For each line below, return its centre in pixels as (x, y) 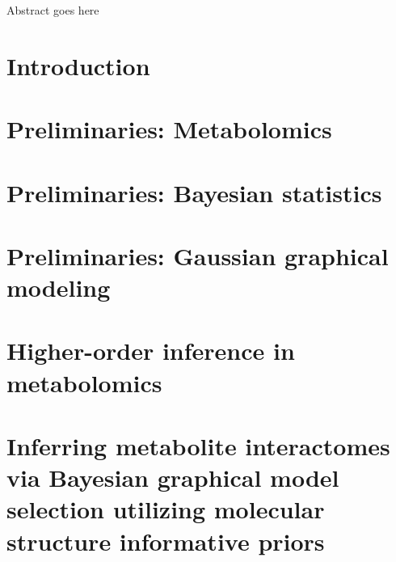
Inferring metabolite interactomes (198, 446)
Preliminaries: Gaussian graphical (198, 255)
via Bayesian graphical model (173, 477)
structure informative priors (166, 541)
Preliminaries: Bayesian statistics (194, 192)
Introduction (78, 65)
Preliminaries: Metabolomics (169, 129)
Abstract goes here (53, 10)
